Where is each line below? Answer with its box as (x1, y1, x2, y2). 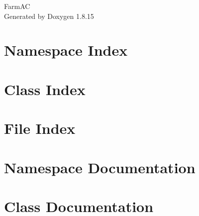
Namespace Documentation (4, 157, 196, 177)
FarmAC (4, 1, 30, 11)
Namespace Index (4, 40, 128, 60)
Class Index (4, 79, 86, 99)
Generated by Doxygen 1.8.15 (4, 10, 94, 21)
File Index (4, 118, 76, 138)
